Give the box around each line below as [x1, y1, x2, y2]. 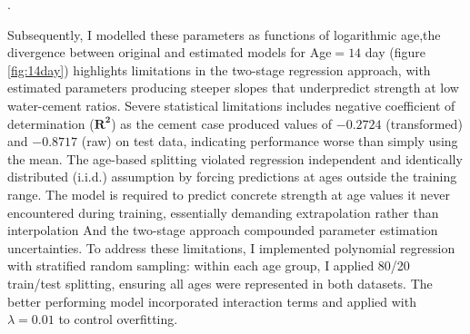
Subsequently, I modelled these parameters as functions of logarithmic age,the [7, 25, 441, 44]
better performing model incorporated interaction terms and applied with [7, 291, 416, 310]
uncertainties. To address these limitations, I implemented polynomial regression [7, 238, 455, 257]
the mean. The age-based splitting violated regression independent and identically [7, 149, 463, 168]
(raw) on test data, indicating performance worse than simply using [81, 132, 458, 151]
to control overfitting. [58, 309, 178, 329]
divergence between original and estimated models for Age [7, 43, 332, 62]
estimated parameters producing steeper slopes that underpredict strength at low [7, 78, 459, 97]
